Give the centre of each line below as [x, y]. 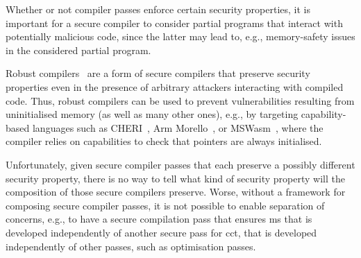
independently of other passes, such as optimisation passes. [131, 246]
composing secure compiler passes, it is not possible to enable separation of [165, 205]
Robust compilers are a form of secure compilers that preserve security [158, 73]
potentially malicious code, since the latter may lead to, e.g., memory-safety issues [180, 36]
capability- [324, 114]
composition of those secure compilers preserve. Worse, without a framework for [176, 192]
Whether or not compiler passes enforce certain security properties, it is [158, 9]
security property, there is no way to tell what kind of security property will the [175, 178]
